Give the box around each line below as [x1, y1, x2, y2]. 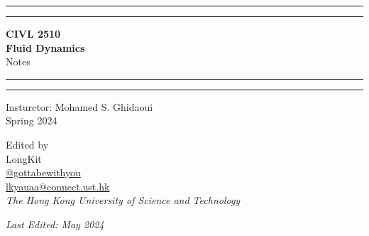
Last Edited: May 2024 [6, 216, 104, 231]
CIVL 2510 [6, 26, 61, 41]
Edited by [6, 136, 49, 151]
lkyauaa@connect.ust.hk [6, 178, 110, 193]
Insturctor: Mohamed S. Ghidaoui [6, 99, 153, 114]
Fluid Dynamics [6, 40, 85, 55]
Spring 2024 [6, 113, 57, 128]
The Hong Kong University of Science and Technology [6, 193, 241, 208]
